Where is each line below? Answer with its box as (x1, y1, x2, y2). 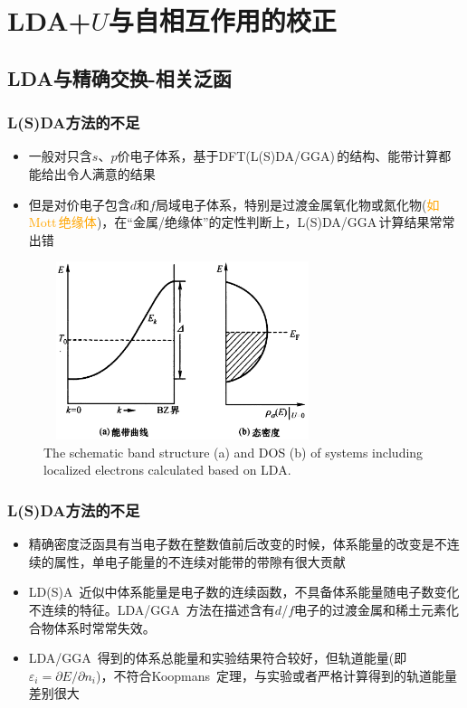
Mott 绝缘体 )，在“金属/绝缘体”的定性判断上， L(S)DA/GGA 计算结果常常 (28, 212, 455, 231)
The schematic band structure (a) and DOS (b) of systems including (43, 442, 424, 461)
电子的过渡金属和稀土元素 (294, 599, 446, 618)
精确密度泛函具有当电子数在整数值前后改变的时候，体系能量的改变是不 (28, 534, 447, 553)
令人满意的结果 (66, 164, 156, 183)
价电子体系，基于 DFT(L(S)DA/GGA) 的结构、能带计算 (117, 146, 439, 165)
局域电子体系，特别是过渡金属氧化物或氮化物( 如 (155, 194, 440, 213)
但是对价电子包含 (28, 194, 130, 213)
